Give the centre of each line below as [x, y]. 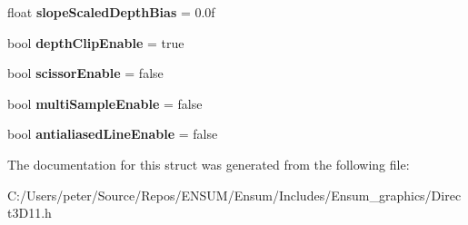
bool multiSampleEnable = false [105, 103]
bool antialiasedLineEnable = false [113, 134]
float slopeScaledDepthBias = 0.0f [111, 12]
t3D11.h [30, 213]
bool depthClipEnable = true [96, 42]
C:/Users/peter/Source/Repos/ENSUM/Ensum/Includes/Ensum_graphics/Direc [234, 195]
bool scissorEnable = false [85, 73]
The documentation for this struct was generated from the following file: [209, 164]
